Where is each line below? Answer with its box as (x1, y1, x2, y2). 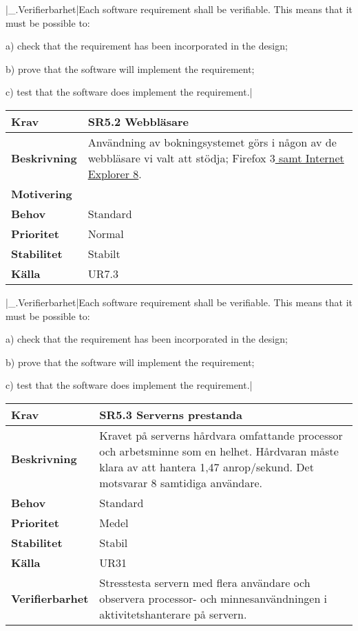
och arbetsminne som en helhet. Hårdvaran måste (99, 442, 339, 459)
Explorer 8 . (87, 165, 142, 182)
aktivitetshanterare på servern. (99, 606, 247, 622)
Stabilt (87, 245, 120, 261)
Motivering (11, 185, 72, 202)
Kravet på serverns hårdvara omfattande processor (99, 427, 343, 443)
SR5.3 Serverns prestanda (99, 406, 243, 423)
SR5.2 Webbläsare (87, 113, 189, 129)
